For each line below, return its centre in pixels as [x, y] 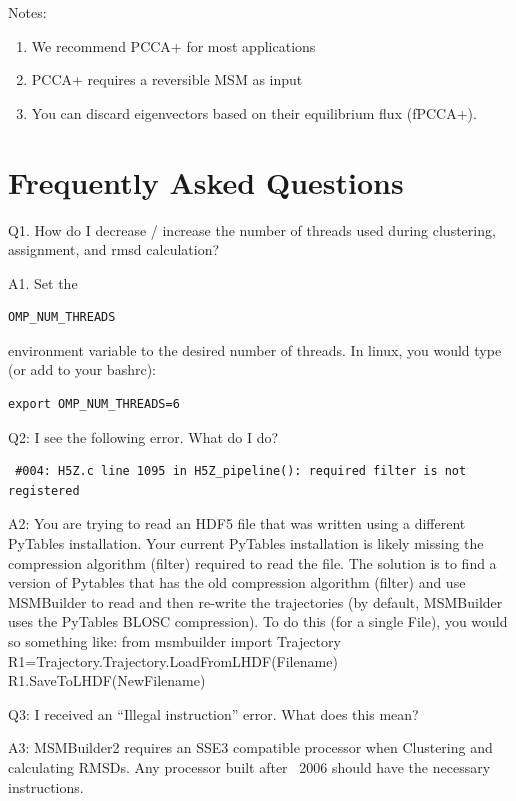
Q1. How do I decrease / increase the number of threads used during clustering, [252, 229]
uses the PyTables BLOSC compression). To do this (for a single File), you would [258, 621]
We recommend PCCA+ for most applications [173, 45]
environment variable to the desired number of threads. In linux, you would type [255, 349]
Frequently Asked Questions [206, 181]
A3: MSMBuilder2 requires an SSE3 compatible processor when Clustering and [250, 747]
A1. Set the [43, 282]
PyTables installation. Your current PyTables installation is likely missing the [246, 543]
